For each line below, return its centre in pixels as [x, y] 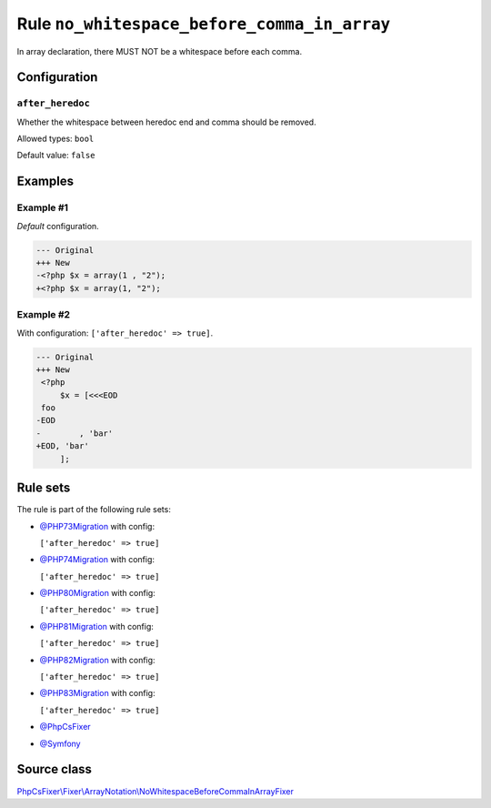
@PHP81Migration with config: [96, 626]
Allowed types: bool [55, 139]
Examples [45, 182]
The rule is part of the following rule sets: [94, 510]
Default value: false [56, 156]
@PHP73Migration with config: [97, 526]
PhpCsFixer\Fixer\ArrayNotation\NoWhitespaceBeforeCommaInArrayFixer [155, 791]
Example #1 [42, 207]
